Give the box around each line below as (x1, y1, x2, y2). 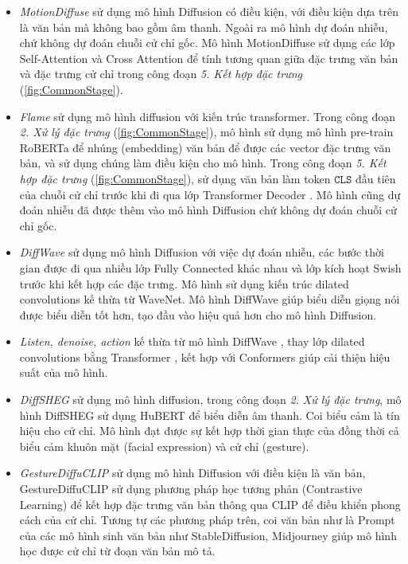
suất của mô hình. (19, 364, 108, 381)
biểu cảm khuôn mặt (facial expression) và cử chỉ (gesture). (19, 437, 309, 454)
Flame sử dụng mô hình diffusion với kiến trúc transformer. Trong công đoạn (19, 108, 396, 124)
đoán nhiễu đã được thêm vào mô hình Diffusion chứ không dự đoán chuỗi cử (19, 202, 397, 218)
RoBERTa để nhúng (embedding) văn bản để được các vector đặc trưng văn (19, 139, 391, 155)
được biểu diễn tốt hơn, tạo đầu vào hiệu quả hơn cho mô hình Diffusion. (19, 306, 377, 323)
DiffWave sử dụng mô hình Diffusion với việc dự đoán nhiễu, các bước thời (19, 244, 384, 260)
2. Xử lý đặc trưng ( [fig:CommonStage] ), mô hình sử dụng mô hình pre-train (19, 123, 394, 140)
